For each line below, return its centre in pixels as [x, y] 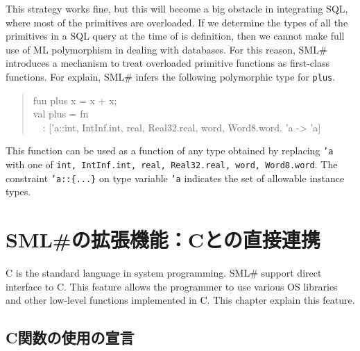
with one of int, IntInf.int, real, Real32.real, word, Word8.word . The [172, 164]
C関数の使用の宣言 [70, 337]
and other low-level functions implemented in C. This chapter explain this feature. [180, 300]
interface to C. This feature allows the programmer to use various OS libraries [172, 286]
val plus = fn [61, 114]
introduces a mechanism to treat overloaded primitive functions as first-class [168, 63]
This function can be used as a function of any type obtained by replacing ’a [170, 150]
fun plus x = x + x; [75, 100]
